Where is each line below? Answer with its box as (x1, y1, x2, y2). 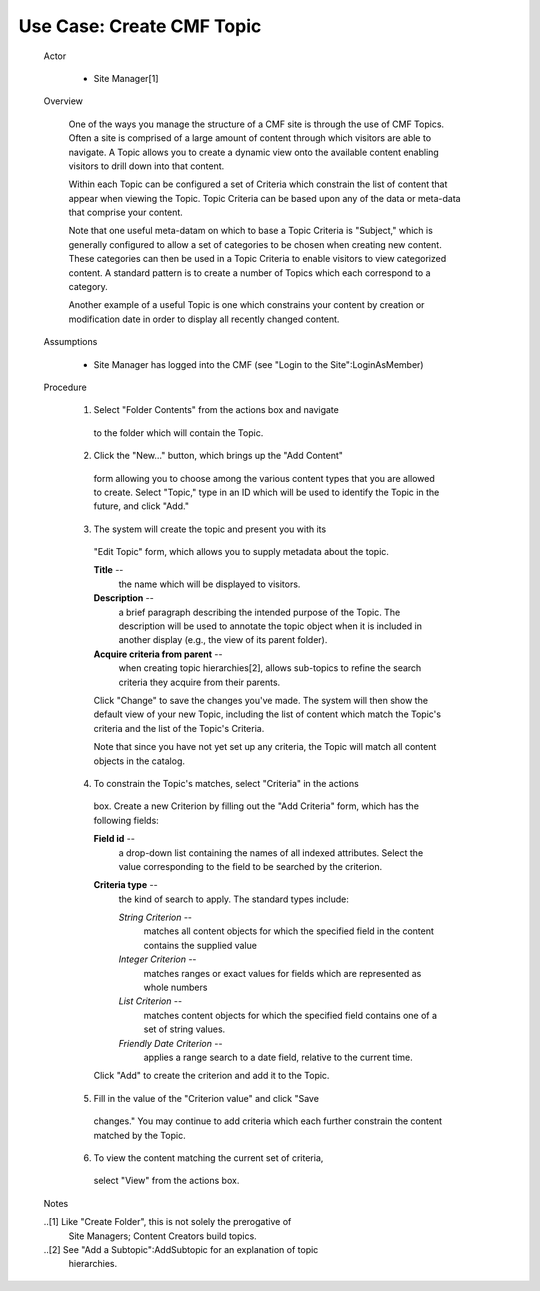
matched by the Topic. (93, 1129, 186, 1141)
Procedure (43, 381, 87, 393)
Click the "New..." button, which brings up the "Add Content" (93, 450, 344, 462)
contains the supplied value (143, 939, 257, 951)
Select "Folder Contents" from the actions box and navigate (93, 404, 339, 416)
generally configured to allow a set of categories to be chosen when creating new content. (68, 238, 442, 250)
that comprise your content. (68, 206, 184, 219)
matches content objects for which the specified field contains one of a (143, 1009, 438, 1021)
